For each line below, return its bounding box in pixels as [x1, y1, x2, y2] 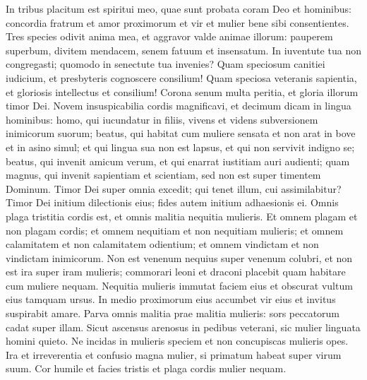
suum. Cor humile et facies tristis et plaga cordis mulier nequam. [6, 361, 287, 376]
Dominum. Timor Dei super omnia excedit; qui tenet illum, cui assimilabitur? [6, 181, 342, 196]
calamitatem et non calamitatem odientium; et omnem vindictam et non [6, 237, 319, 251]
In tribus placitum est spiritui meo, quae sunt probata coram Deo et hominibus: [6, 1, 351, 16]
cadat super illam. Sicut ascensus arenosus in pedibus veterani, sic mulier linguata [6, 319, 361, 334]
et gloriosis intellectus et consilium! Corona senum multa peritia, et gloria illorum [6, 84, 359, 99]
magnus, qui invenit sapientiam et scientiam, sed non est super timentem [6, 167, 321, 182]
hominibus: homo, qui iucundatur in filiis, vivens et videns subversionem [6, 112, 318, 126]
